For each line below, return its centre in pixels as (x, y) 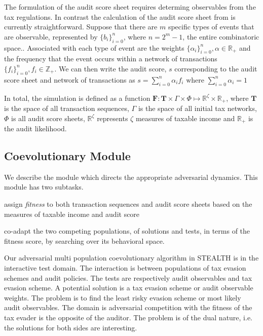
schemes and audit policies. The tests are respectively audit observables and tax (128, 277)
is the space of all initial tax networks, (197, 108)
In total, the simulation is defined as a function (77, 98)
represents (112, 118)
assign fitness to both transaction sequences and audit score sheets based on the (128, 204)
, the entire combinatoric (221, 36)
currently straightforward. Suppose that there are (81, 27)
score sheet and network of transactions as (70, 79)
